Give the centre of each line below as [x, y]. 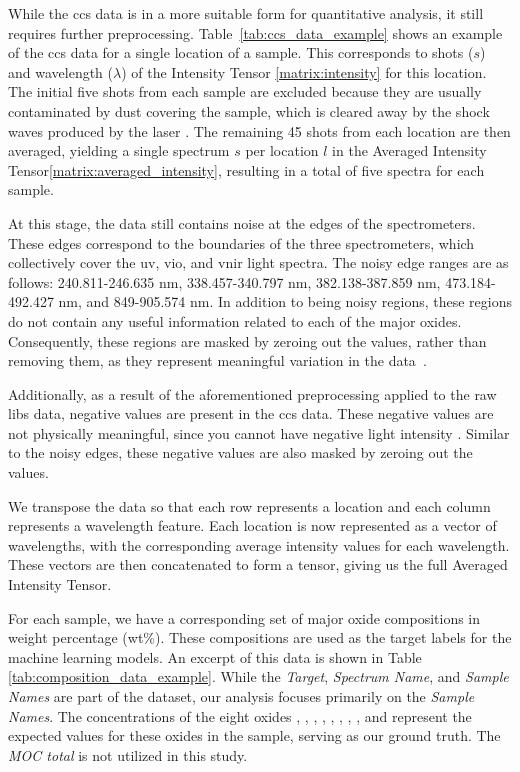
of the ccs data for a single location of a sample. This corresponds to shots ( [241, 52]
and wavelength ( [60, 71]
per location [282, 150]
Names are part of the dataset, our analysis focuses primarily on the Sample [241, 696]
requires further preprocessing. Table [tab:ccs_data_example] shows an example [255, 32]
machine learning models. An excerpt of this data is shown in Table [215, 656]
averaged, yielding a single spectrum [119, 150]
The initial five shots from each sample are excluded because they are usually [245, 91]
